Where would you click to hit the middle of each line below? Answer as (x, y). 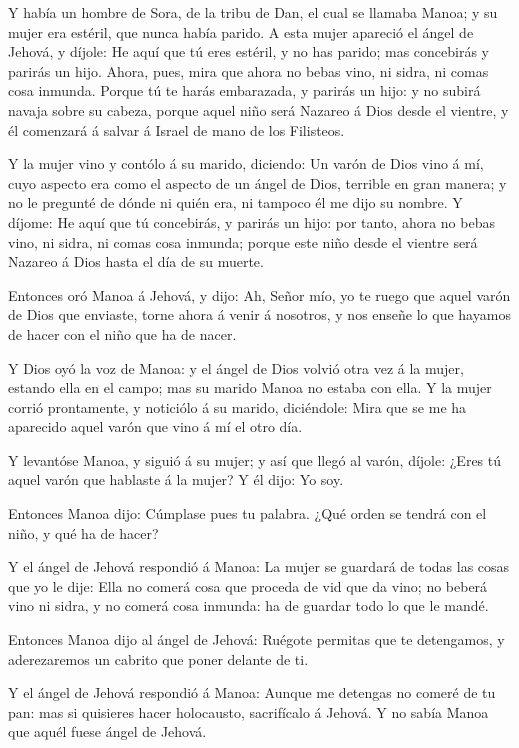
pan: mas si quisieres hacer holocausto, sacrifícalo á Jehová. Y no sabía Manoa (248, 711)
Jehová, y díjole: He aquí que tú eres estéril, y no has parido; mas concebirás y (248, 51)
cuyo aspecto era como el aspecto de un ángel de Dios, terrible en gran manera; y (257, 182)
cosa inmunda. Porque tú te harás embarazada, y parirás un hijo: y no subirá (244, 90)
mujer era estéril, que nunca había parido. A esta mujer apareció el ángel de (241, 31)
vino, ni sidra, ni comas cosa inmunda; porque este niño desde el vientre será (243, 241)
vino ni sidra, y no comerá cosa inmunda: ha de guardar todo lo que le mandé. (248, 605)
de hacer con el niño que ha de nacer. (122, 333)
